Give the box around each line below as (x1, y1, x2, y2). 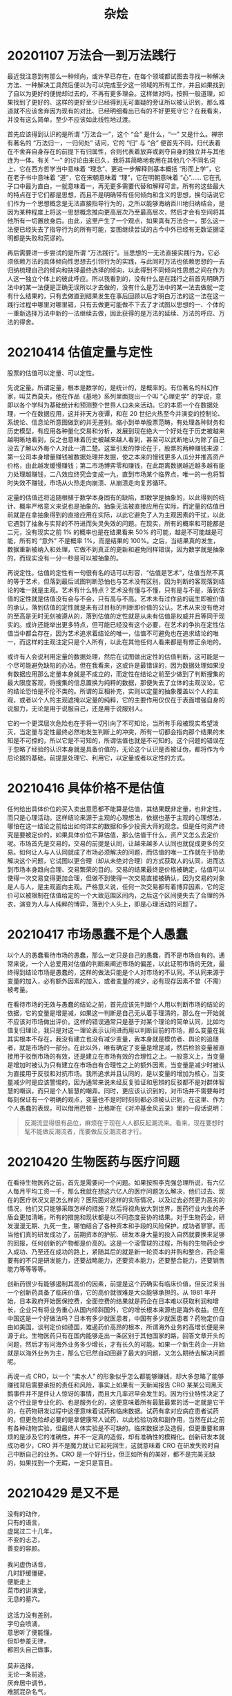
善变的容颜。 (7, 1544, 43, 1552)
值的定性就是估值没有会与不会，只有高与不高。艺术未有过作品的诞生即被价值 (7, 594, 225, 603)
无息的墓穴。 (7, 1594, 43, 1603)
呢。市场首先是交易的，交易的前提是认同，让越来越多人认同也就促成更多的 (7, 839, 219, 848)
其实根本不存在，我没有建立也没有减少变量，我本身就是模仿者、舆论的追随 (7, 1034, 219, 1043)
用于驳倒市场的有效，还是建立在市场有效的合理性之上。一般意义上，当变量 (12, 1052, 225, 1060)
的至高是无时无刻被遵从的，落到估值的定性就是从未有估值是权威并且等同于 (7, 612, 219, 620)
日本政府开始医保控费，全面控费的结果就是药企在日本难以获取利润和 (19, 1297, 213, 1305)
